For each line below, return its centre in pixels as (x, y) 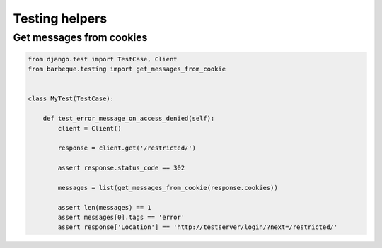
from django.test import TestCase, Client (103, 59)
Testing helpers (60, 18)
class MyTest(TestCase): (71, 99)
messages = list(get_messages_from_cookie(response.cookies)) (168, 188)
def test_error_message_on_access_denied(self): (129, 119)
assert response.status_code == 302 (121, 168)
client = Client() (89, 128)
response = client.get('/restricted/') (127, 148)
